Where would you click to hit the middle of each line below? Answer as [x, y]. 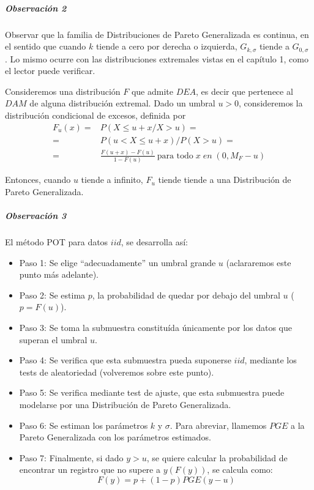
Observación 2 [36, 8]
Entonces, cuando [38, 180]
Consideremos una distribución [63, 91]
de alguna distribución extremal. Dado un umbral [122, 103]
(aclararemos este [259, 262]
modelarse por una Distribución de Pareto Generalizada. [125, 404]
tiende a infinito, [112, 180]
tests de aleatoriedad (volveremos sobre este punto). [117, 372]
